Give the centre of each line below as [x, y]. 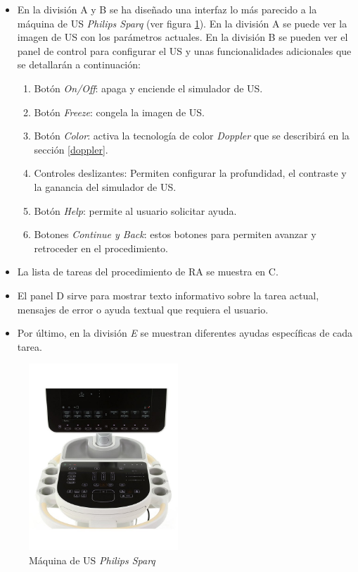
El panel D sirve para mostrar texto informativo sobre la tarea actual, [168, 295]
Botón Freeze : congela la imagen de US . [119, 112]
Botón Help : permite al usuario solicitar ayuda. [135, 210]
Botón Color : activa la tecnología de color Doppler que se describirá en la [192, 136]
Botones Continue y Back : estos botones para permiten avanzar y [175, 234]
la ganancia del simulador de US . [105, 186]
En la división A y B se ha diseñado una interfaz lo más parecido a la [167, 9]
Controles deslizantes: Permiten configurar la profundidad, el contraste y [190, 173]
